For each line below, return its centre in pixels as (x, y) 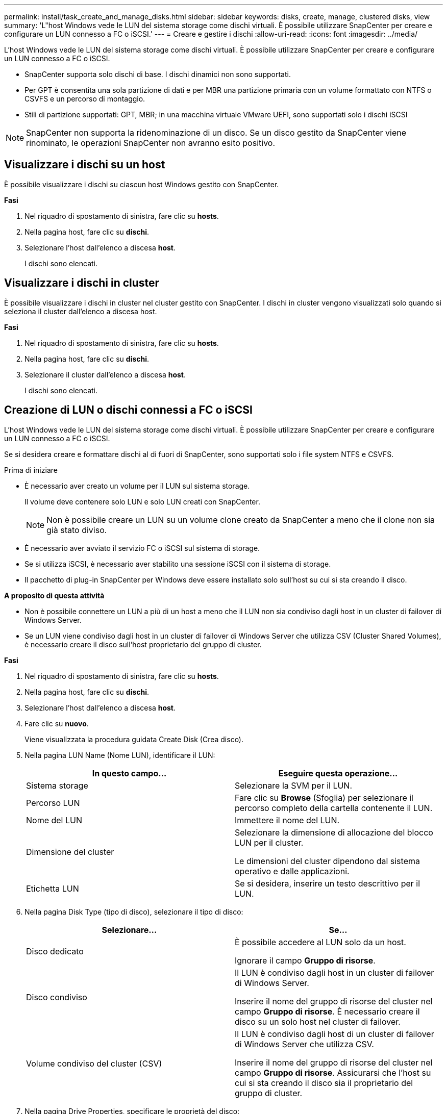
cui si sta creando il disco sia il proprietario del (324, 1083)
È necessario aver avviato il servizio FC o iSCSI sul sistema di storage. (142, 548)
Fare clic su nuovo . (57, 723)
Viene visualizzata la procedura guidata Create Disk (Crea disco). (134, 739)
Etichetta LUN (53, 888)
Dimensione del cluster (70, 852)
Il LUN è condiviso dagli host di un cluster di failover (334, 1034)
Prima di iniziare (31, 470)
